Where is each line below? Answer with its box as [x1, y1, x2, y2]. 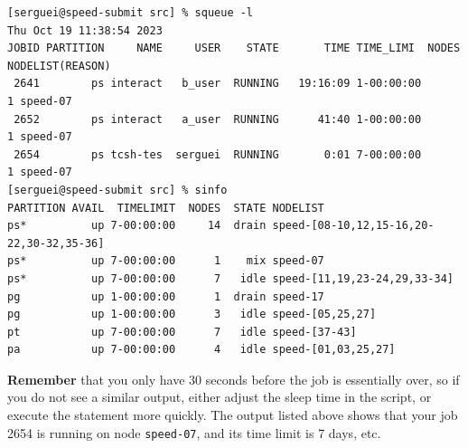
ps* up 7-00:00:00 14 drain [7, 219, 267, 233]
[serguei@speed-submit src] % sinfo [7, 183, 228, 196]
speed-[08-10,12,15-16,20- [272, 219, 435, 233]
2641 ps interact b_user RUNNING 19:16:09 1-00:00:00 [14, 77, 422, 91]
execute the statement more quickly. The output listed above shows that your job [7, 405, 458, 424]
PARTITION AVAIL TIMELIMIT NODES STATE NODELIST [7, 201, 324, 214]
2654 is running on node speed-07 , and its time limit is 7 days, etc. [7, 423, 381, 442]
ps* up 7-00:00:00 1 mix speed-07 [7, 254, 324, 268]
